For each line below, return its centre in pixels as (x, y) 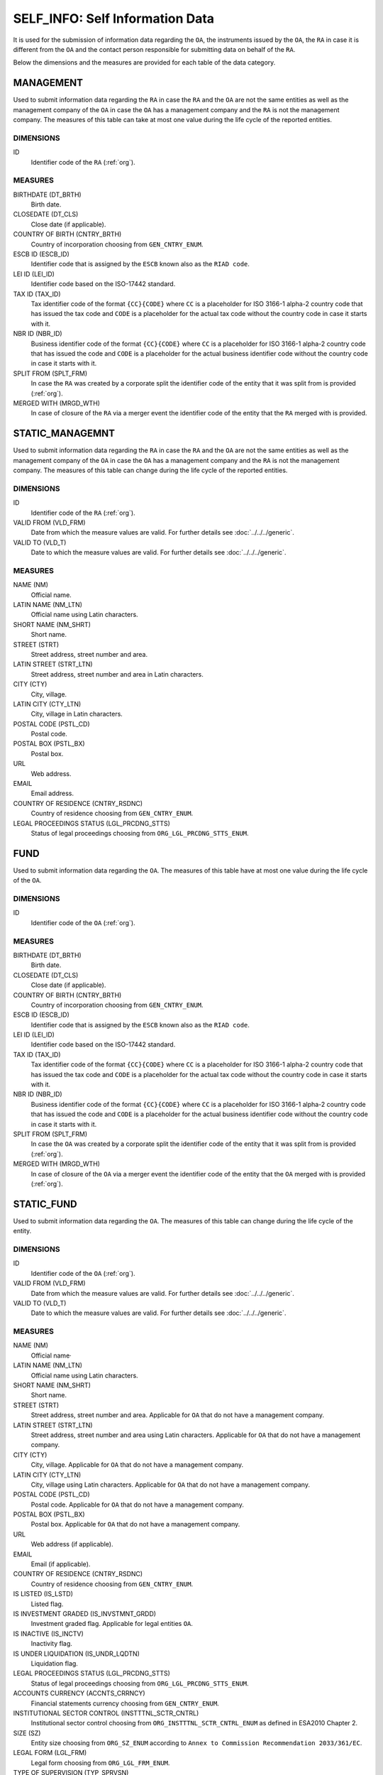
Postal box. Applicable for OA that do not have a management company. (135, 1524)
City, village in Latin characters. (77, 714)
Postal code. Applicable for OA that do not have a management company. (137, 1504)
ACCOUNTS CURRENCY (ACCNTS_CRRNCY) (79, 1693)
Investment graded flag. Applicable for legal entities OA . (112, 1624)
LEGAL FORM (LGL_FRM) (50, 1753)
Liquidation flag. (54, 1663)
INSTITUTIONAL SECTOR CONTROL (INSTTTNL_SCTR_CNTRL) (106, 1713)
